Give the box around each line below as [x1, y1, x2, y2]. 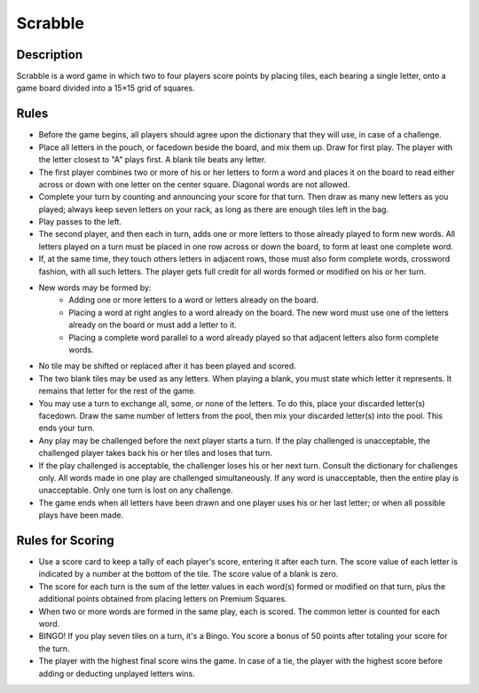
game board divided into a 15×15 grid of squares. [16, 83, 195, 93]
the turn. [38, 643, 70, 654]
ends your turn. [38, 422, 95, 434]
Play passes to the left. [38, 217, 122, 227]
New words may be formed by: [38, 282, 152, 293]
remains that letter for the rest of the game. [38, 386, 197, 397]
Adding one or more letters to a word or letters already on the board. [68, 295, 319, 305]
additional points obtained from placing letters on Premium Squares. [38, 594, 287, 604]
